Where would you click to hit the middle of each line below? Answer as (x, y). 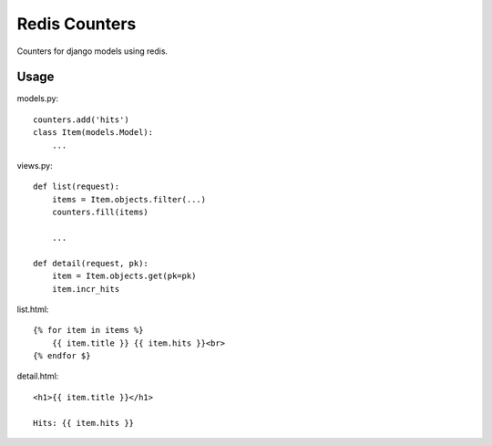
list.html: (33, 309)
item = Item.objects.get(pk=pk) (124, 276)
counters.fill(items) (100, 213)
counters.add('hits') (81, 119)
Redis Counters (77, 24)
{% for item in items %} (88, 330)
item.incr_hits (86, 289)
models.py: (38, 99)
